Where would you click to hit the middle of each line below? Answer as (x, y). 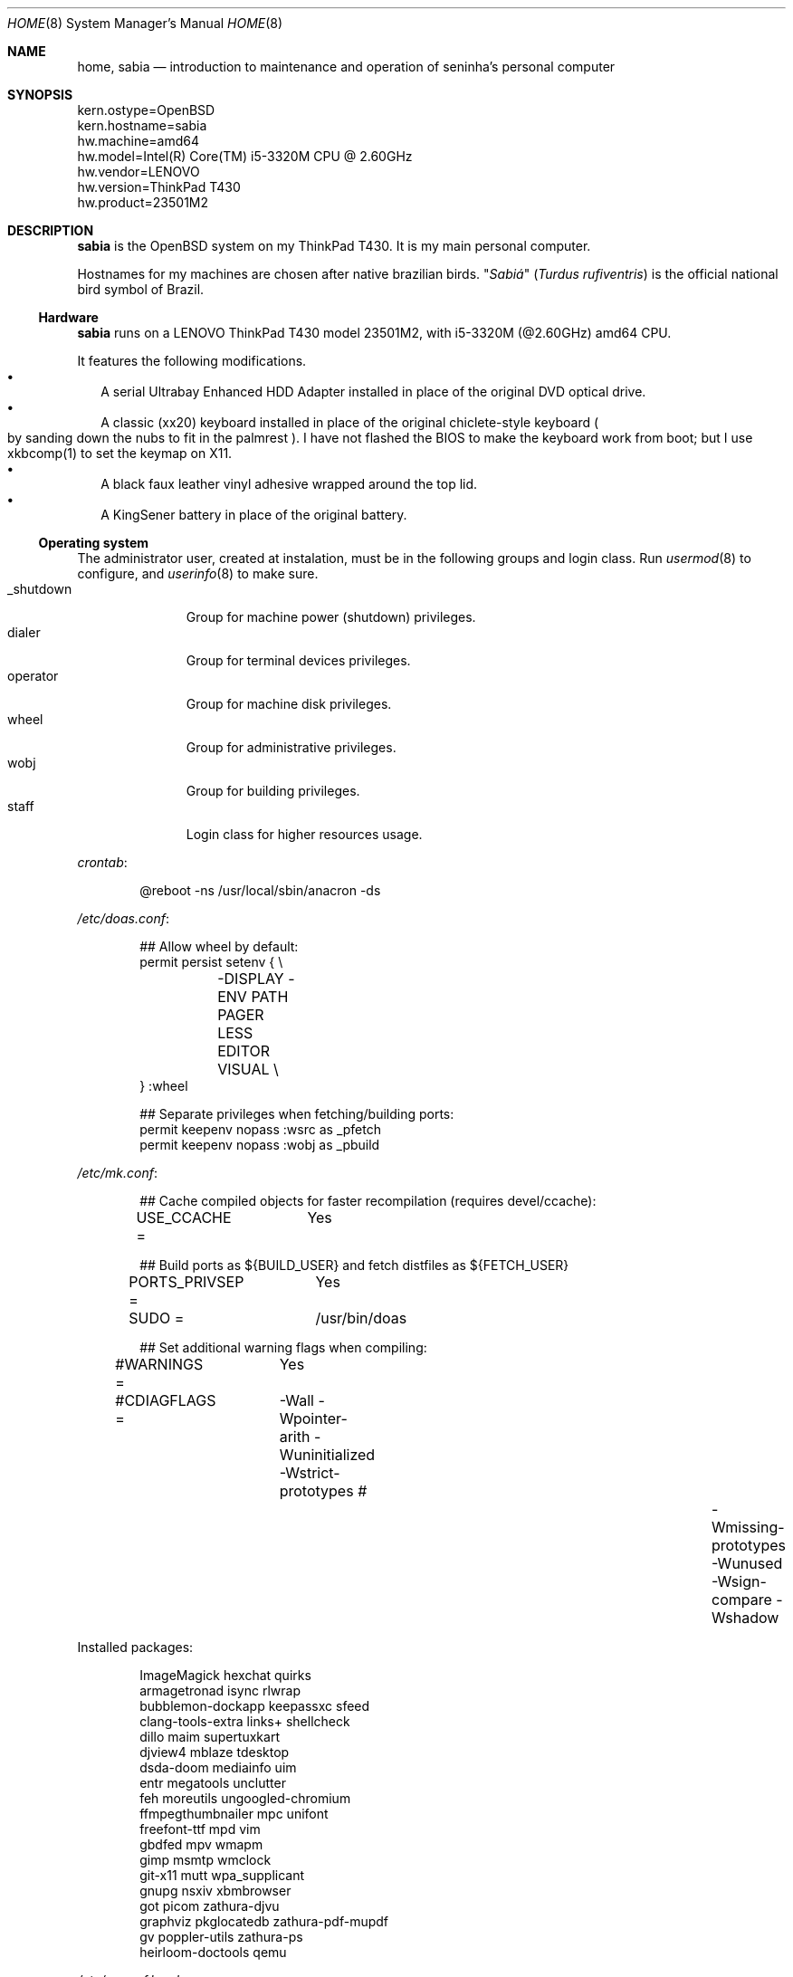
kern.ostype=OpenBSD (146, 110)
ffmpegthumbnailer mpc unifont (234, 1814)
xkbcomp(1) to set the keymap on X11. (120, 453)
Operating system (93, 543)
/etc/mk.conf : (117, 1173)
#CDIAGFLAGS (166, 1400)
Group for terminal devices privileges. (298, 660)
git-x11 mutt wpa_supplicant (222, 1875)
